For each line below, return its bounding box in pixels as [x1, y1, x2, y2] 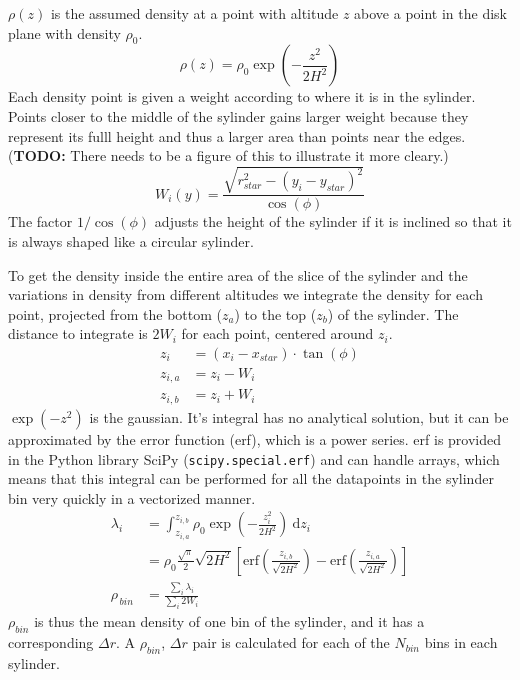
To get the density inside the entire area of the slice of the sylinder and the [8, 264, 468, 285]
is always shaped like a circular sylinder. [8, 230, 254, 251]
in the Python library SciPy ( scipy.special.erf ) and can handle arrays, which [8, 448, 500, 469]
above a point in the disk [354, 3, 507, 23]
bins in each [424, 632, 498, 653]
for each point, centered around [181, 323, 374, 344]
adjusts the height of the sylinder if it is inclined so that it [154, 211, 512, 232]
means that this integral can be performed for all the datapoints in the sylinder [8, 468, 494, 489]
